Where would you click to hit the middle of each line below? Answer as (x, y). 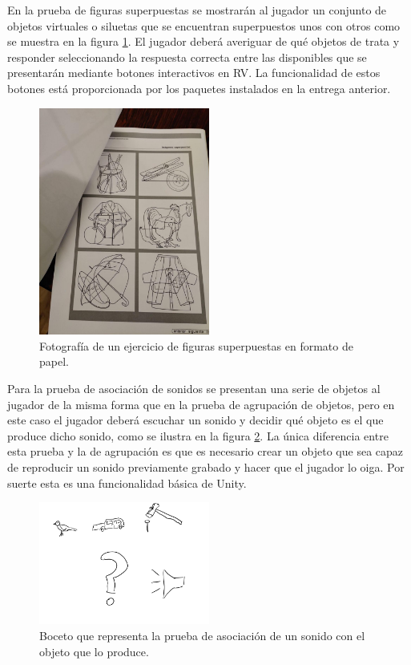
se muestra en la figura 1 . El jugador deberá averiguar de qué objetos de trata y (203, 41)
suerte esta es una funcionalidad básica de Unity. (127, 483)
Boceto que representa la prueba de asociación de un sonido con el (202, 635)
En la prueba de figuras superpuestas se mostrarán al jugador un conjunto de (197, 10)
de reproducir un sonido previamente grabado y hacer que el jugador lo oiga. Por (206, 466)
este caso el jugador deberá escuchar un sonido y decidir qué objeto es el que (195, 420)
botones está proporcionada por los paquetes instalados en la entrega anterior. (199, 88)
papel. (54, 361)
